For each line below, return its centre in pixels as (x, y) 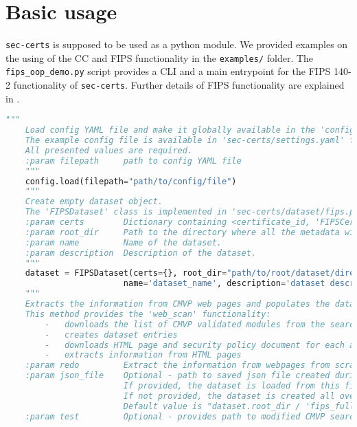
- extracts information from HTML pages (143, 355)
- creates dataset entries (111, 335)
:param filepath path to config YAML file (133, 161)
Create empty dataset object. (94, 202)
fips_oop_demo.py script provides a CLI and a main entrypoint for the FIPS (168, 71)
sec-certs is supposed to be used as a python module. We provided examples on (177, 44)
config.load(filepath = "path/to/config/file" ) (131, 181)
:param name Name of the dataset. (123, 242)
